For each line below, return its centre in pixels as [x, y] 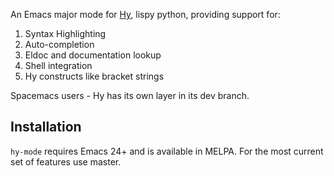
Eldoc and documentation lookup [93, 55]
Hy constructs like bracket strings [94, 76]
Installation [46, 127]
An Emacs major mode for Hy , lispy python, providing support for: [145, 14]
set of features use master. [66, 161]
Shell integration [58, 65]
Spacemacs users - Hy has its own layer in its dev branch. [130, 95]
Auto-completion [59, 44]
